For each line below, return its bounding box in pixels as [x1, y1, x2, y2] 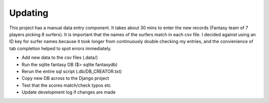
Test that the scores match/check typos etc [21, 82, 112, 88]
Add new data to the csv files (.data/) [21, 54, 98, 60]
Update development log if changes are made [21, 89, 116, 95]
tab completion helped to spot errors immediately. [9, 45, 112, 51]
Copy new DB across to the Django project [21, 75, 109, 81]
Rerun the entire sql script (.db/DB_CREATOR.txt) [21, 68, 122, 74]
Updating [9, 7, 49, 18]
